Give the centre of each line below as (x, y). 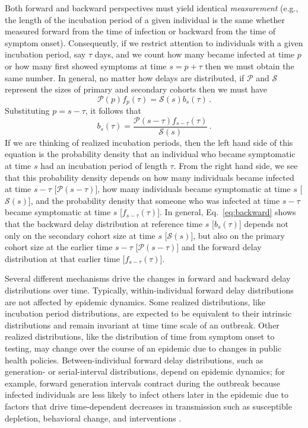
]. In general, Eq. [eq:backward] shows (227, 212)
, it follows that (113, 111)
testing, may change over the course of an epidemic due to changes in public (143, 348)
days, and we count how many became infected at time (195, 54)
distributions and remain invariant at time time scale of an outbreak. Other (142, 325)
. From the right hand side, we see (236, 166)
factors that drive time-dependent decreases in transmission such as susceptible (148, 406)
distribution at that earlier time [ (65, 258)
